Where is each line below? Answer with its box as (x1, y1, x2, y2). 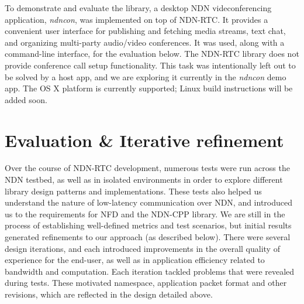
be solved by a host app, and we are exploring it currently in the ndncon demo (5, 70, 286, 83)
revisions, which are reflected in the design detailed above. (5, 288, 213, 300)
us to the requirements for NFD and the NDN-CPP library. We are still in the (5, 207, 285, 220)
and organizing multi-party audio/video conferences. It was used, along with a (5, 36, 285, 48)
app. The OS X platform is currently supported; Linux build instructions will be (5, 82, 293, 94)
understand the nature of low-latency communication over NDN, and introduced (5, 196, 293, 209)
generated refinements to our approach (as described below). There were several (5, 231, 291, 243)
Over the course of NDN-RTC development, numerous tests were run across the (5, 162, 290, 174)
